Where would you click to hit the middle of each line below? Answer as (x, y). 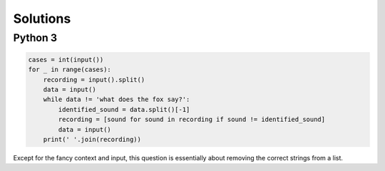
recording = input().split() (94, 79)
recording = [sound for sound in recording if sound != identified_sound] (192, 120)
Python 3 (35, 38)
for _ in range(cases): (70, 70)
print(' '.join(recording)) (92, 139)
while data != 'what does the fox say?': (117, 99)
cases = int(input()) (66, 59)
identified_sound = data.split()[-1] (124, 109)
